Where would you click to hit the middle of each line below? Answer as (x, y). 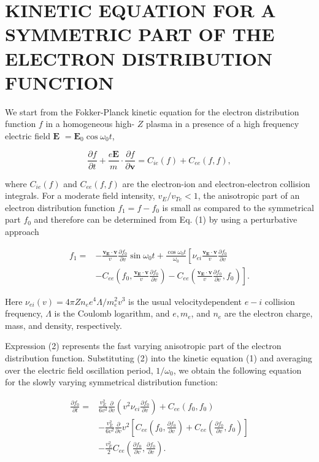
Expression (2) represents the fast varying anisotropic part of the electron (143, 346)
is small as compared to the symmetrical (238, 207)
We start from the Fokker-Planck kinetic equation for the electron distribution (152, 111)
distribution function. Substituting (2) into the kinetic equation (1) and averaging (159, 357)
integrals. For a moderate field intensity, (80, 195)
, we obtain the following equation (237, 370)
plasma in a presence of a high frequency (223, 124)
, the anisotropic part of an (249, 195)
